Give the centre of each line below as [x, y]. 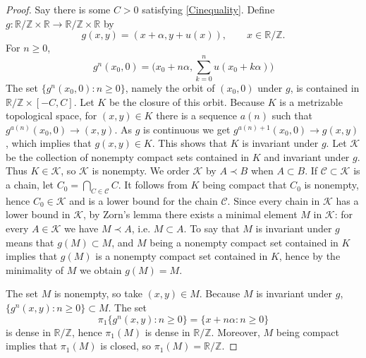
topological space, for [51, 115]
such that [292, 115]
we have [81, 228]
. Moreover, [236, 332]
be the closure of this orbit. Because [187, 101]
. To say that [212, 228]
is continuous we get [187, 129]
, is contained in [325, 87]
